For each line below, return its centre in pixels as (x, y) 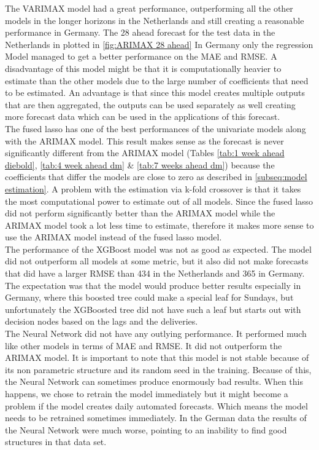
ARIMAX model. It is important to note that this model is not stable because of (157, 357)
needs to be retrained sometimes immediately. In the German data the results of (156, 418)
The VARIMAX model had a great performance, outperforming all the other (149, 8)
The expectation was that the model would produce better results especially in (153, 285)
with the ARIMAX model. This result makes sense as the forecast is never (144, 140)
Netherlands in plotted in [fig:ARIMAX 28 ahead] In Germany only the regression (159, 44)
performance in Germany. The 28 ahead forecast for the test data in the (140, 32)
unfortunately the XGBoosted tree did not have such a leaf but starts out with (153, 309)
